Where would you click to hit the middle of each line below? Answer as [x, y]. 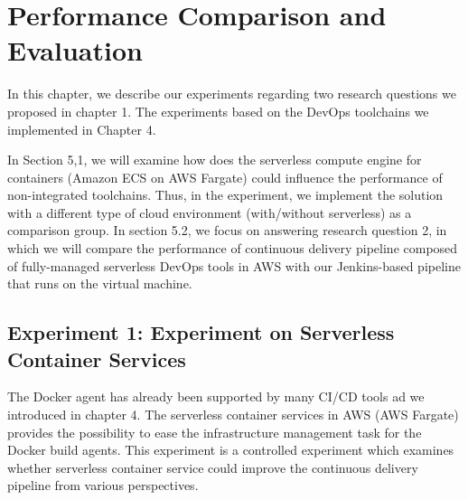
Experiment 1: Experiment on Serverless [201, 332]
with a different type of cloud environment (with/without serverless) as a [210, 212]
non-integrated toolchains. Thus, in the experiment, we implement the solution [225, 195]
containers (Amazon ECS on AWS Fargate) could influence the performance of [225, 177]
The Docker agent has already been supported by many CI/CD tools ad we [216, 396]
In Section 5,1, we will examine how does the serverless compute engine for [215, 160]
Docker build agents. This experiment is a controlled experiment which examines [231, 450]
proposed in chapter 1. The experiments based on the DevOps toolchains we [218, 111]
